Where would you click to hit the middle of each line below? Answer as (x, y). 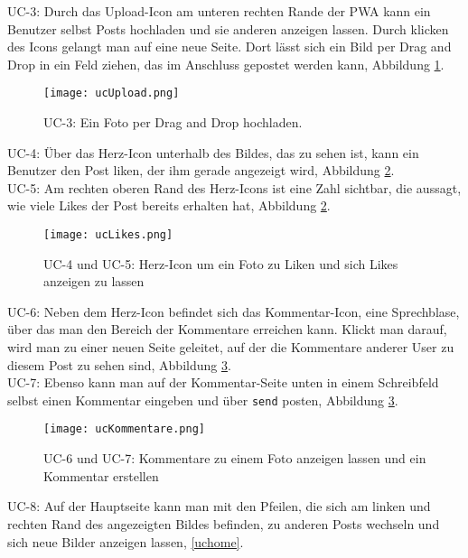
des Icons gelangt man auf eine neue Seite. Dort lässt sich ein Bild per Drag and (229, 46)
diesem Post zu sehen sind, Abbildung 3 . (119, 364)
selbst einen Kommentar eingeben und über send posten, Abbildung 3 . (203, 400)
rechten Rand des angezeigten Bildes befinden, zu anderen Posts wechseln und (224, 523)
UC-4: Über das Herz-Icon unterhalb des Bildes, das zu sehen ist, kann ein (213, 152)
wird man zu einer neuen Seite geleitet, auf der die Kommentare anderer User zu (231, 347)
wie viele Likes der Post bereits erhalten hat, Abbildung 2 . (169, 205)
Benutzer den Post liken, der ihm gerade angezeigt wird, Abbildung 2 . (201, 170)
